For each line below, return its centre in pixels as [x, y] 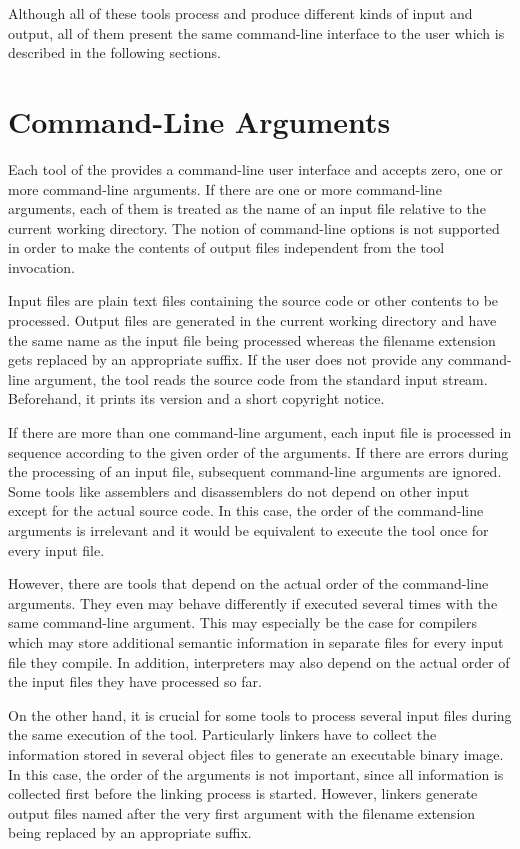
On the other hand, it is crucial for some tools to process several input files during [260, 714]
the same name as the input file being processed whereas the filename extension [252, 339]
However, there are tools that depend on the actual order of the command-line [248, 583]
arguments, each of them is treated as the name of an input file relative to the [247, 208]
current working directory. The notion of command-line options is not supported [254, 227]
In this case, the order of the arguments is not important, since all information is [256, 773]
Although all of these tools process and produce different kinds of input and [240, 13]
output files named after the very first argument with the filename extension [242, 812]
